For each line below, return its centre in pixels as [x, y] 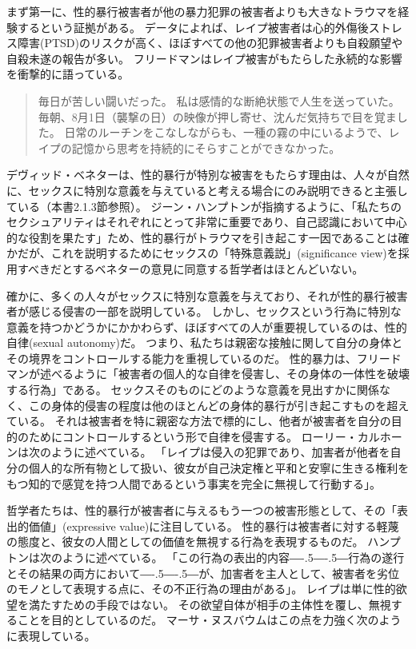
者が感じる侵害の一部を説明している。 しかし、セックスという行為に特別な [204, 311]
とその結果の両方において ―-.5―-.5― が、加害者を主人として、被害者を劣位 [203, 573]
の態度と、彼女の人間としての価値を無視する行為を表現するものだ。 [185, 541]
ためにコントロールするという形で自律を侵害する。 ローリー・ [193, 436]
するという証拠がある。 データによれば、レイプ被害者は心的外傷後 [193, 27]
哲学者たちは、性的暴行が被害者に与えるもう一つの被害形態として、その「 [202, 510]
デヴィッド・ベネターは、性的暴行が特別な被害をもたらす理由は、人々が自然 [208, 175]
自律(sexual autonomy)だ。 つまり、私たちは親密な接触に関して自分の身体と [205, 342]
